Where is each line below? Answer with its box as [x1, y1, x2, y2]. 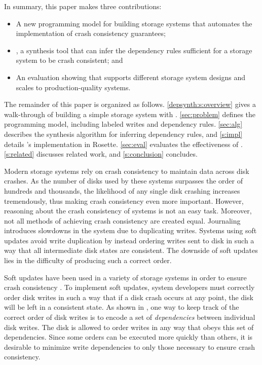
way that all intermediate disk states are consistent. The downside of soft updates [4, 245, 258, 255]
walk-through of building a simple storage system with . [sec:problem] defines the [4, 108, 256, 119]
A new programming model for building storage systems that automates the [16, 18, 252, 28]
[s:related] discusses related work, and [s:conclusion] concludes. [4, 149, 198, 159]
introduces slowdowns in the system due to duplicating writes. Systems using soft [4, 225, 257, 236]
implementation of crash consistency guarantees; [16, 28, 166, 39]
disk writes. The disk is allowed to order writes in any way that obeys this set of [4, 321, 254, 332]
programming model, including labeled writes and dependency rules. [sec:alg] [4, 119, 243, 129]
